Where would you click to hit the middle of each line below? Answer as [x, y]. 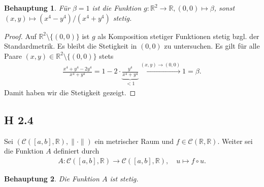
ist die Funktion [117, 8]
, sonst [224, 8]
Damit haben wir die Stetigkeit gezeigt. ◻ [70, 92]
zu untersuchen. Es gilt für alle [212, 46]
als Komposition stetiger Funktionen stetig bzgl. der [178, 36]
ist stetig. [124, 178]
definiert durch [76, 151]
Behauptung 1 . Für [37, 8]
